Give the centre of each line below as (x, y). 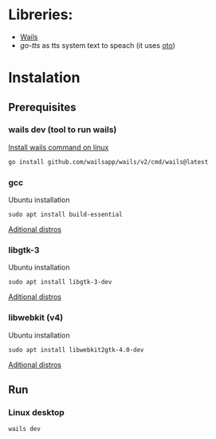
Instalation (44, 78)
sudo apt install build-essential (66, 214)
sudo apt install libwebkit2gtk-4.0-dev (77, 349)
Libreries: (41, 15)
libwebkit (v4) (36, 317)
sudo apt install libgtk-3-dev (60, 282)
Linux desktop (37, 412)
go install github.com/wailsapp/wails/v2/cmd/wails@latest (108, 162)
